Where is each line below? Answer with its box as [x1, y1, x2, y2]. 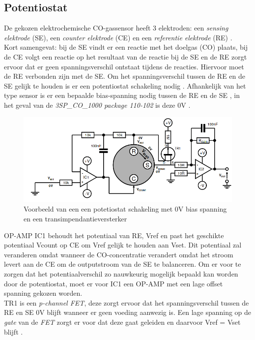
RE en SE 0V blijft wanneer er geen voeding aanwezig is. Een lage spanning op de [4, 307, 252, 317]
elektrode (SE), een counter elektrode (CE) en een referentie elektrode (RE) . [4, 32, 232, 42]
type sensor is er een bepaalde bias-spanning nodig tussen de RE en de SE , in [4, 90, 240, 100]
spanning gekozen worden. [4, 288, 83, 298]
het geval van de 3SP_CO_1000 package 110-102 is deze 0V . [4, 99, 191, 110]
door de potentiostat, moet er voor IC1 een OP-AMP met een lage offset [4, 278, 223, 288]
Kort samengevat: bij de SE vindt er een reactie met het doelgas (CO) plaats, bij [4, 42, 248, 52]
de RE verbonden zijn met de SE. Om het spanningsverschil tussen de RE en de [4, 71, 246, 81]
